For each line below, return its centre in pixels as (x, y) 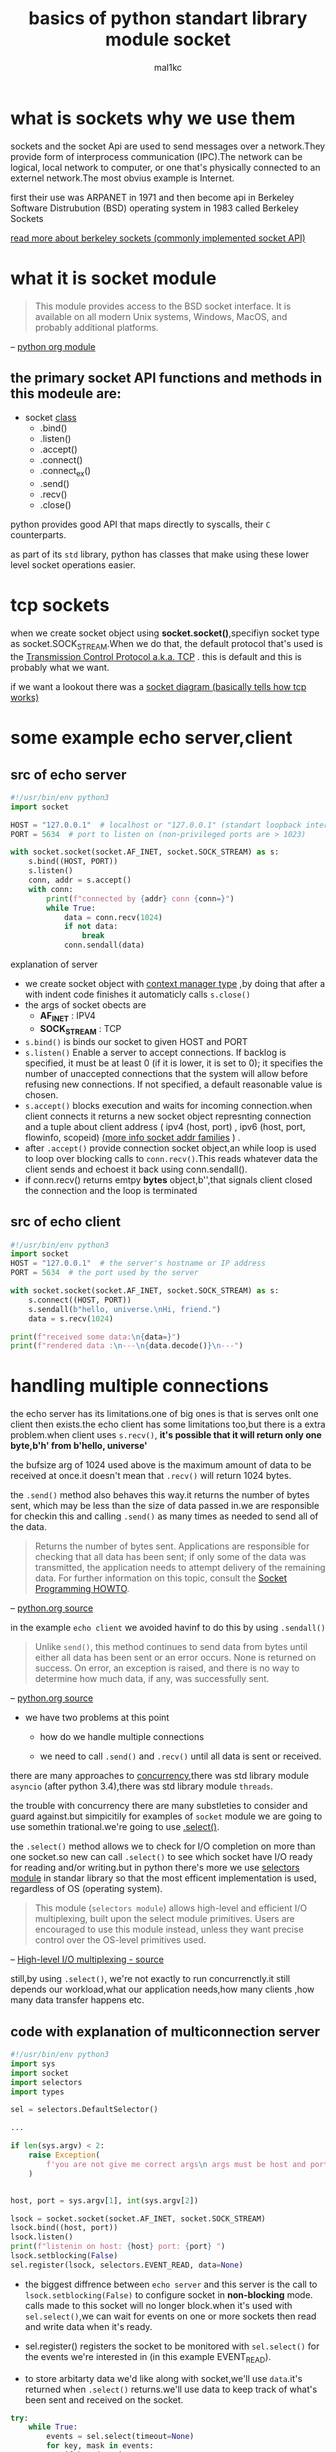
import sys (33, 2063)
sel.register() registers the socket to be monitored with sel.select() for (172, 2346)
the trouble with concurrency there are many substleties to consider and (159, 1806)
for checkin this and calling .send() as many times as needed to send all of (164, 1516)
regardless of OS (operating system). (86, 1889)
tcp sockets (60, 605)
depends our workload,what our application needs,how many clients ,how (162, 1989)
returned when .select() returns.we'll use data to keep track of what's (171, 2389)
